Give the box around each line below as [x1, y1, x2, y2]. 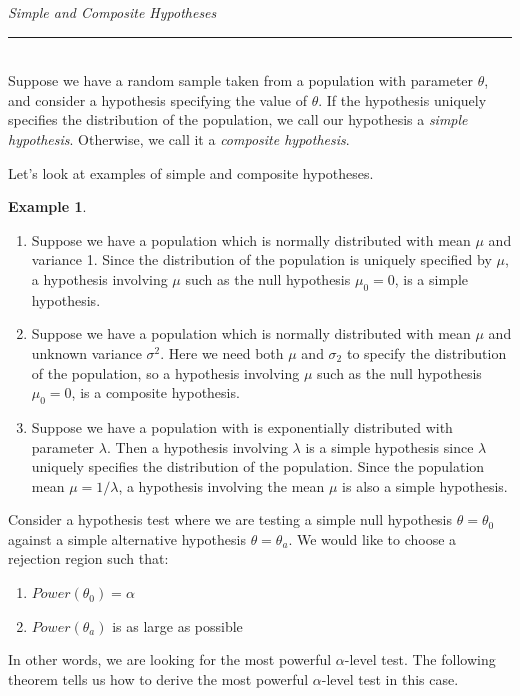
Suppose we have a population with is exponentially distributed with [31, 416, 453, 437]
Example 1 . [8, 196, 87, 217]
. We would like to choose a [288, 528, 457, 549]
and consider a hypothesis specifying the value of [8, 89, 308, 110]
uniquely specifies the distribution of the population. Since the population [31, 456, 485, 477]
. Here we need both [160, 342, 284, 363]
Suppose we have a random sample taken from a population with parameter [8, 70, 474, 91]
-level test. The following [344, 649, 496, 670]
